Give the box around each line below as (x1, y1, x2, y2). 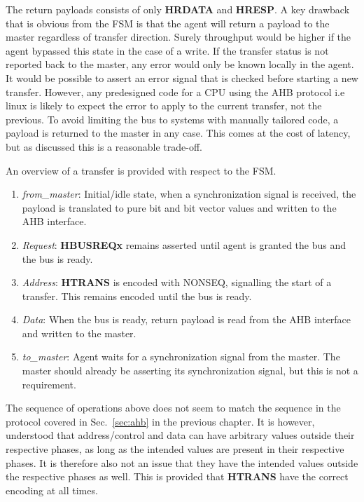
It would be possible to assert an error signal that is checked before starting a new (6, 70, 358, 85)
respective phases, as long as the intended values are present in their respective (6, 442, 344, 456)
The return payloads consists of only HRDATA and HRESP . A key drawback (6, 2, 350, 16)
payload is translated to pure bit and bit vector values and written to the (22, 200, 337, 215)
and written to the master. (22, 325, 136, 340)
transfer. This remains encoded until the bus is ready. (22, 288, 252, 303)
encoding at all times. (6, 482, 98, 497)
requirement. (22, 376, 76, 391)
